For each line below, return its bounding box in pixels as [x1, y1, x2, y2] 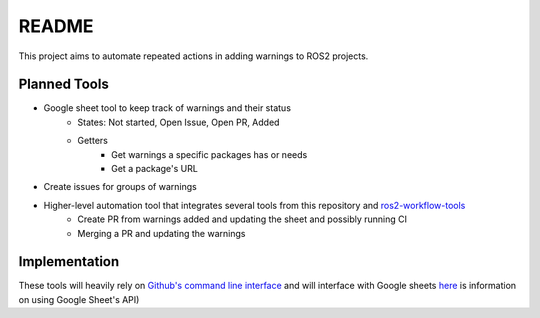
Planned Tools [18, 76, 109, 93]
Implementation [18, 253, 120, 270]
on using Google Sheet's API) [18, 293, 140, 305]
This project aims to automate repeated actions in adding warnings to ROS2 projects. [18, 50, 369, 62]
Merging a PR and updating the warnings [77, 227, 246, 239]
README [18, 15, 94, 37]
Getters [77, 135, 109, 147]
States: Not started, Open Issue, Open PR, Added [77, 116, 280, 128]
